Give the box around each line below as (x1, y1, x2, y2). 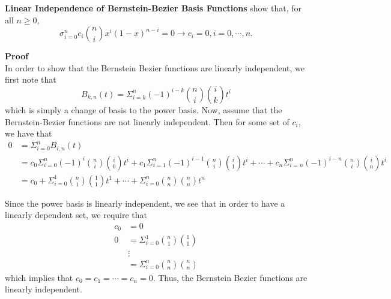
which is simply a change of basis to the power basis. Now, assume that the (5, 103, 282, 116)
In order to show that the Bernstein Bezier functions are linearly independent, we (5, 61, 305, 74)
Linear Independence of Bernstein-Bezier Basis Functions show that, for (5, 2, 302, 14)
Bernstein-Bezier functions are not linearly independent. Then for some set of (5, 115, 289, 128)
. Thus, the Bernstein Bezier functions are (153, 271, 308, 283)
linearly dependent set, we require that (5, 209, 148, 221)
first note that (5, 73, 56, 86)
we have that (5, 127, 52, 140)
